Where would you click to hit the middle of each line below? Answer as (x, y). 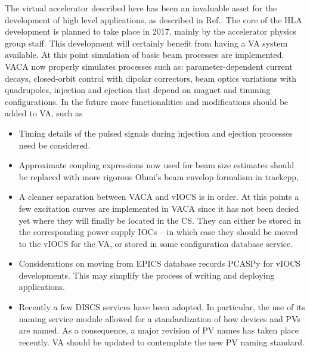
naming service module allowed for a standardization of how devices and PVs (159, 318)
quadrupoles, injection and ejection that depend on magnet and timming (138, 90)
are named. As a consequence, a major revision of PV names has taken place (159, 330)
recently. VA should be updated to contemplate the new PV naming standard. (162, 342)
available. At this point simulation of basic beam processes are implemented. (145, 55)
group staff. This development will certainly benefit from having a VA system (146, 43)
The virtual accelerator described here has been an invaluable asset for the (141, 8)
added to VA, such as (44, 113)
